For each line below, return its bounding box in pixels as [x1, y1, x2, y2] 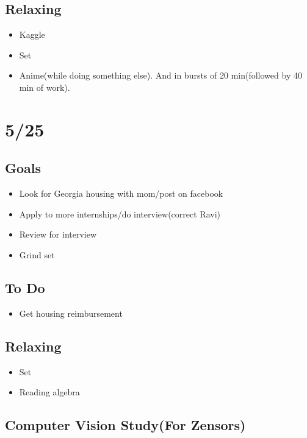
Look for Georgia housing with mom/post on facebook [19, 187, 223, 200]
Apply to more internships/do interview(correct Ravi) [19, 207, 220, 220]
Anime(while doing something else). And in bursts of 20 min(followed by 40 [19, 69, 302, 82]
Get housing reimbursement [19, 306, 123, 319]
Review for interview [19, 228, 97, 241]
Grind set [19, 248, 55, 261]
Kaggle [19, 28, 45, 41]
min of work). [19, 80, 70, 93]
